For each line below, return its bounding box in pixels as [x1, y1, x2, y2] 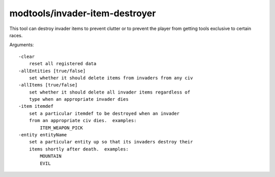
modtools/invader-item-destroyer [9, 8, 156, 19]
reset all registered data [29, 61, 97, 67]
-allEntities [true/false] [18, 68, 86, 74]
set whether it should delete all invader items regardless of [29, 89, 190, 95]
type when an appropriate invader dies [29, 97, 129, 102]
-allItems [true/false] [18, 82, 78, 88]
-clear [18, 53, 35, 60]
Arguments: [9, 42, 34, 48]
